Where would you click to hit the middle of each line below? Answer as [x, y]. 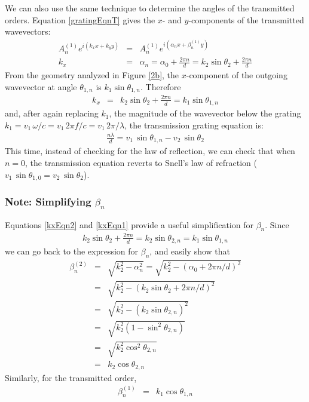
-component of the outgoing [237, 75]
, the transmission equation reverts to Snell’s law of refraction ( [141, 162]
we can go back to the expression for [72, 251]
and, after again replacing [52, 113]
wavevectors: [28, 31]
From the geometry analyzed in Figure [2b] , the [92, 75]
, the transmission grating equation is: [194, 125]
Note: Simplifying [48, 201]
